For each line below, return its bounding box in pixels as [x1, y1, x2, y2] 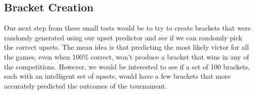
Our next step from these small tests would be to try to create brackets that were [4, 23, 251, 33]
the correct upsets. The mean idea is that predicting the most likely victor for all [4, 42, 249, 52]
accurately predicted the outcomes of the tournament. [4, 80, 167, 91]
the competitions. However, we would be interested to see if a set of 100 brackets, [4, 61, 250, 71]
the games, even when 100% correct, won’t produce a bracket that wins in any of [4, 51, 249, 62]
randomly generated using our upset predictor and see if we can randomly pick [4, 32, 242, 42]
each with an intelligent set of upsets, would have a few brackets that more [4, 71, 231, 81]
